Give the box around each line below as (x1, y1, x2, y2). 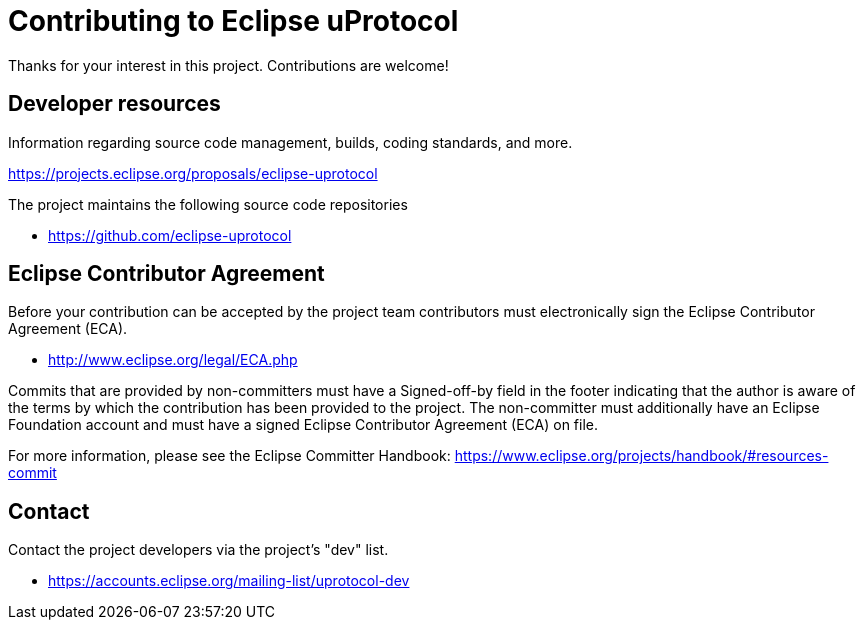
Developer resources (8, 91, 221, 117)
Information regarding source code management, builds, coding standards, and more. (8, 133, 573, 151)
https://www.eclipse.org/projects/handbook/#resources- (454, 447, 829, 465)
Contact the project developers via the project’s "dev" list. (8, 541, 389, 559)
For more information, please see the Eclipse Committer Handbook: (8, 447, 451, 465)
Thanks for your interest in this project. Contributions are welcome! (8, 56, 449, 74)
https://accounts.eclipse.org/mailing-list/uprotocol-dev (48, 572, 410, 590)
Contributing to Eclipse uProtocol (8, 4, 459, 38)
